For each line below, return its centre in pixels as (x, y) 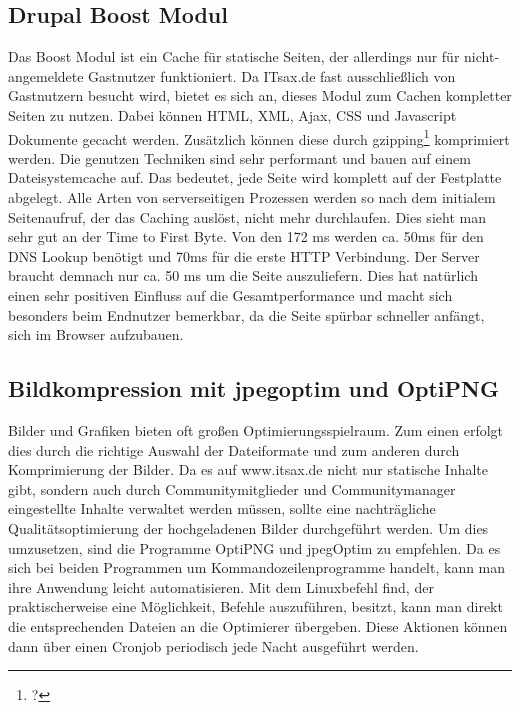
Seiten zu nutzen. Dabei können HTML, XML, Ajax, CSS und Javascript (232, 114)
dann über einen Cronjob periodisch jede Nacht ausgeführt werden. (213, 645)
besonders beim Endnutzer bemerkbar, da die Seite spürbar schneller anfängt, (246, 314)
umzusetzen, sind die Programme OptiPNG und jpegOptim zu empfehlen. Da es (254, 547)
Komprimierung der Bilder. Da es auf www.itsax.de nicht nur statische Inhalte (248, 469)
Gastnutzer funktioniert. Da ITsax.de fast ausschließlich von (272, 75)
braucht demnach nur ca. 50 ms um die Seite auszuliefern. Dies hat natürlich (243, 275)
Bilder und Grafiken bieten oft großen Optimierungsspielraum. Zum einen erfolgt (256, 429)
